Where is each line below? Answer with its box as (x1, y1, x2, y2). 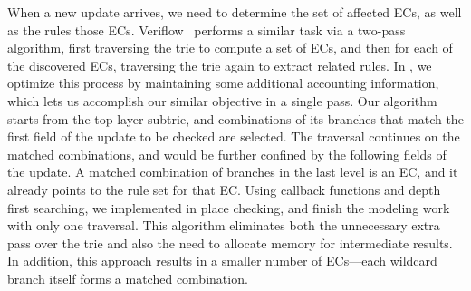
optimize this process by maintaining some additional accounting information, (7, 73, 439, 92)
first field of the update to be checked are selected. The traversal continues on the (7, 127, 460, 146)
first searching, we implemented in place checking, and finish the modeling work (7, 198, 450, 217)
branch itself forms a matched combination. (7, 268, 248, 287)
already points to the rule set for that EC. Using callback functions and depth (7, 179, 441, 199)
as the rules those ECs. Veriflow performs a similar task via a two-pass (7, 20, 406, 39)
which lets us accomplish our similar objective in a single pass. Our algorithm (7, 91, 437, 110)
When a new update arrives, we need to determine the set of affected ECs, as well (7, 3, 462, 21)
